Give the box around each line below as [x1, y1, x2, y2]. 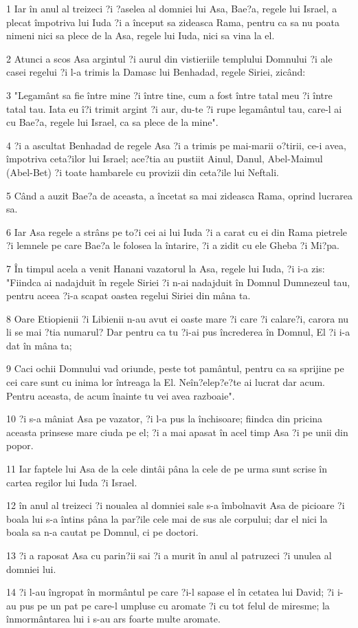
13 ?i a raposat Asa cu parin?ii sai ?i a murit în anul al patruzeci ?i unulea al [6, 548, 332, 562]
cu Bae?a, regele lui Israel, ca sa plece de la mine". [6, 115, 219, 129]
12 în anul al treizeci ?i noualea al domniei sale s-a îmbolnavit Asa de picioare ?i [6, 498, 345, 512]
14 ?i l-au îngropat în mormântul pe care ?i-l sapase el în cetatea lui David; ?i [6, 585, 335, 599]
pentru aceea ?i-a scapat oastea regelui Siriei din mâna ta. [6, 288, 251, 303]
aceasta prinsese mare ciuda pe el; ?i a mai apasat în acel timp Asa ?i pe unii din [6, 424, 348, 439]
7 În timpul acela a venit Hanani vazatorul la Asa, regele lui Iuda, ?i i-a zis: [6, 261, 325, 275]
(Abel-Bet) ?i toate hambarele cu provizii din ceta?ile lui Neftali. [6, 164, 279, 179]
